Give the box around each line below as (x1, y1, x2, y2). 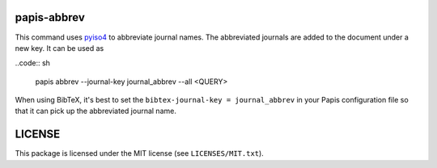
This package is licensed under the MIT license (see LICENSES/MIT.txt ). (15, 149, 265, 158)
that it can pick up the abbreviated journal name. (15, 106, 177, 116)
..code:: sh (15, 58, 50, 68)
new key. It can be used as (15, 43, 104, 52)
